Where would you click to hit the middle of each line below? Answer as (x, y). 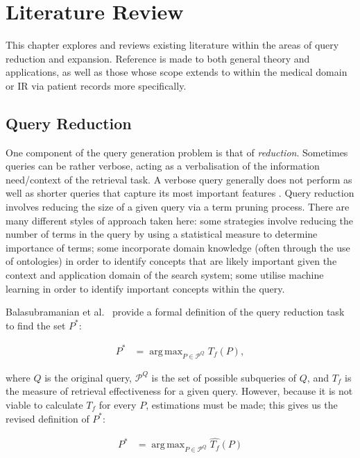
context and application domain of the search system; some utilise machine (165, 275)
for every (118, 404)
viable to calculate (44, 404)
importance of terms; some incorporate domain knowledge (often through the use (178, 247)
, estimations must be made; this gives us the (242, 404)
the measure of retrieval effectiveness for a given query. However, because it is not (179, 391)
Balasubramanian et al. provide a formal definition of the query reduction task (175, 312)
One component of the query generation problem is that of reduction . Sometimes (177, 152)
